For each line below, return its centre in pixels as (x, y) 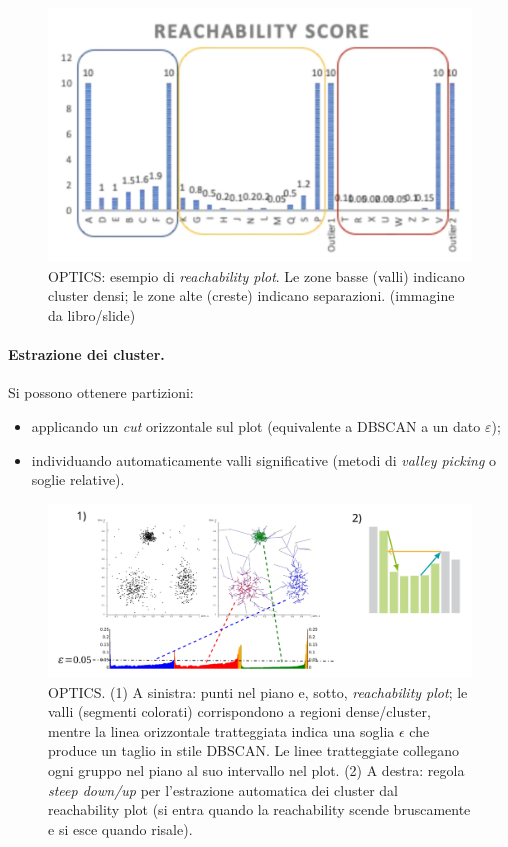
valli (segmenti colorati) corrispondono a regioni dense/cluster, (239, 711)
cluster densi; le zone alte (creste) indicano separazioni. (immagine (251, 295)
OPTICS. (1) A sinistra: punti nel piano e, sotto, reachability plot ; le (258, 691)
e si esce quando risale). (120, 828)
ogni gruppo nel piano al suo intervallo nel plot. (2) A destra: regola (256, 770)
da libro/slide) (92, 315)
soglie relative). (78, 479)
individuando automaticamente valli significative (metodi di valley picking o (264, 459)
